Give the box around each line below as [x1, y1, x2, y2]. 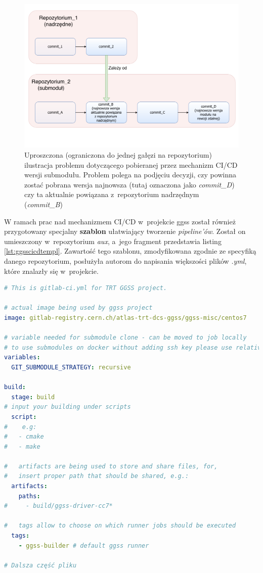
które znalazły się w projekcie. [4, 265, 99, 276]
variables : [4, 354, 40, 361]
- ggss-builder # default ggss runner [18, 542, 149, 549]
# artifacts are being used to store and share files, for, [4, 462, 218, 470]
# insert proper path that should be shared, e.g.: [4, 472, 189, 480]
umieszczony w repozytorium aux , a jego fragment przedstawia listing [4, 235, 222, 246]
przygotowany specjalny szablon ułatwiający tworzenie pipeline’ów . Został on [4, 226, 246, 236]
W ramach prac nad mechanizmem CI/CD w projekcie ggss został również [4, 216, 236, 226]
